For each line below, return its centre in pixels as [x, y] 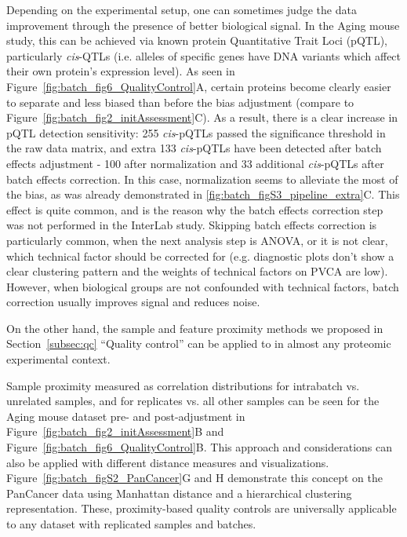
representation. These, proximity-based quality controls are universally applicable [202, 508]
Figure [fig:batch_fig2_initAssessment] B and [115, 431]
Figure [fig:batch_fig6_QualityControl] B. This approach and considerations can [200, 447]
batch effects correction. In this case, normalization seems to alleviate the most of [202, 179]
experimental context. [58, 359]
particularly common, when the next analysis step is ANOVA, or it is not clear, [197, 240]
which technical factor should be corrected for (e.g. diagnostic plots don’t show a [200, 256]
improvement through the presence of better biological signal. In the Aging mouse [203, 25]
